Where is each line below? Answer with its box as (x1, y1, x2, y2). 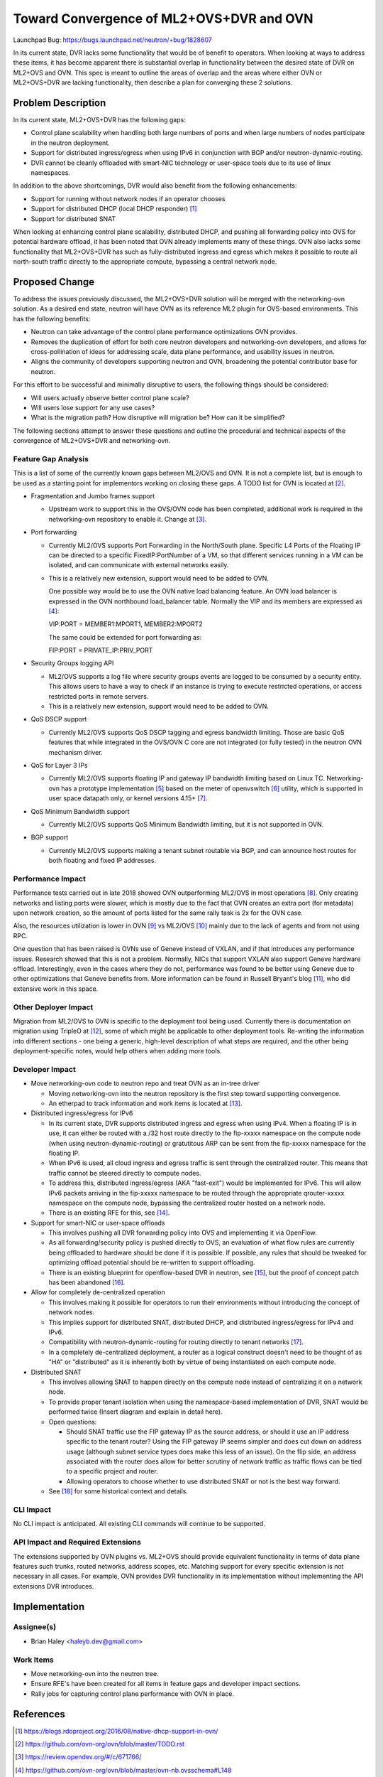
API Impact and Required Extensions (13, 1537, 141, 1547)
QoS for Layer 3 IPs (30, 761, 88, 769)
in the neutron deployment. (30, 139, 110, 147)
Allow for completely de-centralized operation (30, 1288, 166, 1296)
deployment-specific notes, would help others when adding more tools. (13, 1047, 223, 1056)
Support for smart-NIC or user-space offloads (30, 1218, 166, 1227)
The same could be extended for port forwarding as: (48, 633, 202, 641)
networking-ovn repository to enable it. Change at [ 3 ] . (48, 515, 207, 523)
